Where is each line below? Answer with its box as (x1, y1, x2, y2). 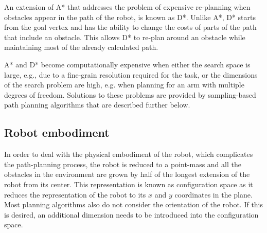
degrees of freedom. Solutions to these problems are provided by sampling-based (4, 89, 256, 100)
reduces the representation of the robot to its (4, 189, 146, 200)
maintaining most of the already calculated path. (4, 42, 158, 52)
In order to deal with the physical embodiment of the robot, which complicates (4, 149, 253, 159)
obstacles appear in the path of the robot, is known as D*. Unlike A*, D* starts (4, 11, 256, 22)
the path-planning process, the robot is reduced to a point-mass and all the (4, 158, 241, 169)
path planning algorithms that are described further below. (4, 99, 190, 110)
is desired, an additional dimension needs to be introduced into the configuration (4, 209, 259, 220)
